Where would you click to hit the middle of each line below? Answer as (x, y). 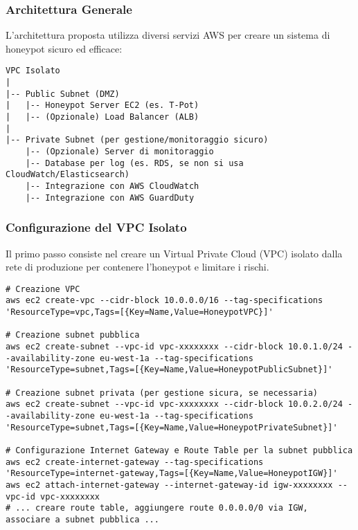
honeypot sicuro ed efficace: (64, 48)
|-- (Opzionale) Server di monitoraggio (119, 152)
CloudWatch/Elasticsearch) (68, 175)
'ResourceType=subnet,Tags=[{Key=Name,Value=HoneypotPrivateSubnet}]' (172, 427)
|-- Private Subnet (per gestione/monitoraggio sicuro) (137, 140)
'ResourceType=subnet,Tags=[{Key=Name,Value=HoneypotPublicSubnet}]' (169, 370)
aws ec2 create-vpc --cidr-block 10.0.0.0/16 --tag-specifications (164, 301)
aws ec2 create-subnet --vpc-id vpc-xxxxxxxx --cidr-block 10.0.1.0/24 (174, 346)
